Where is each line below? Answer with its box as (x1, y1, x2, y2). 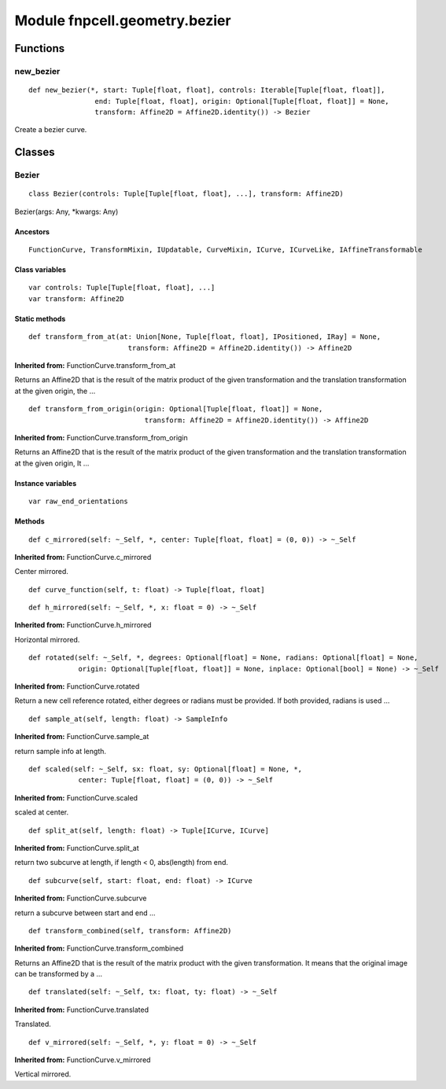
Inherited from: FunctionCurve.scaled (14, 793, 138, 802)
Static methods (14, 314, 66, 323)
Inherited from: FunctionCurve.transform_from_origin (14, 432, 188, 442)
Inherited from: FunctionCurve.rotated (14, 682, 140, 691)
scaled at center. (14, 808, 69, 817)
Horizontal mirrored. (14, 635, 80, 644)
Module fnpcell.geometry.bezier (14, 12, 231, 29)
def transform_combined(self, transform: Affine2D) (28, 926, 232, 935)
